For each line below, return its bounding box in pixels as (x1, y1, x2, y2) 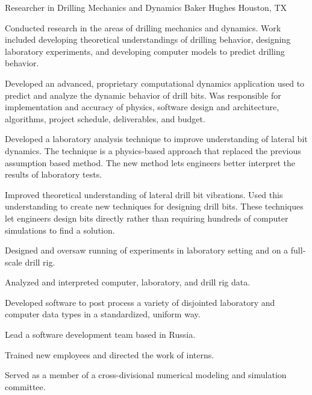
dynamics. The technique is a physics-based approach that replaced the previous (5, 144, 301, 157)
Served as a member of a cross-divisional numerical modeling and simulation (5, 369, 287, 381)
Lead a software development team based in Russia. (5, 328, 196, 341)
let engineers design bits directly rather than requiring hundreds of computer (5, 211, 289, 224)
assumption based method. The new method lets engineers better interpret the (5, 156, 295, 169)
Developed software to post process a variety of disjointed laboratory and (5, 296, 275, 308)
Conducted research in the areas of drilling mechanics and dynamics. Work (5, 21, 281, 34)
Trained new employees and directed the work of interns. (5, 348, 214, 361)
